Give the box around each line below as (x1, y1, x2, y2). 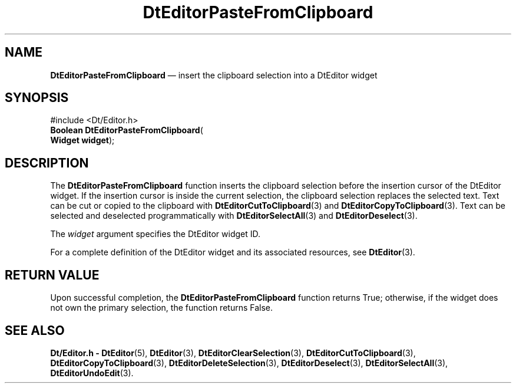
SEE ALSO (5, 323, 65, 338)
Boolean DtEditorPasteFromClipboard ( (50, 125, 203, 136)
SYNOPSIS (5, 90, 69, 106)
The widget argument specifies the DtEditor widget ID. (50, 229, 261, 239)
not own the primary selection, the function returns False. (50, 302, 273, 313)
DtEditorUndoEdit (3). (50, 367, 134, 378)
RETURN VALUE (5, 267, 100, 282)
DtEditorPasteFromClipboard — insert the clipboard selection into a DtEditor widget (50, 70, 378, 80)
